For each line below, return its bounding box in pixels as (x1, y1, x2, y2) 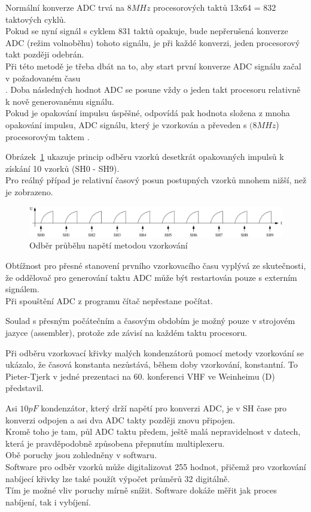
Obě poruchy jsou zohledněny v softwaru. (5, 449, 157, 461)
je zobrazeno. (5, 185, 53, 198)
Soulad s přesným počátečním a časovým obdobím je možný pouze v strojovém (5, 314, 295, 327)
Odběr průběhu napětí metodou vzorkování (29, 239, 188, 252)
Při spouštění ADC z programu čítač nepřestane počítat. (5, 294, 213, 307)
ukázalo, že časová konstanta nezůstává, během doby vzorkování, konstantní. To (5, 358, 298, 371)
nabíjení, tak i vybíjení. (5, 495, 91, 508)
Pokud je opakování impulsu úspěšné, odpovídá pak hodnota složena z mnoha (5, 107, 290, 119)
